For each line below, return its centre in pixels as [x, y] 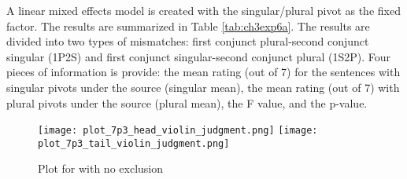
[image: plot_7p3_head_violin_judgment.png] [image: [178, 131]
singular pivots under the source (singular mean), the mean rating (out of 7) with [203, 87]
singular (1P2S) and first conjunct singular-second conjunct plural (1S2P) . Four [199, 56]
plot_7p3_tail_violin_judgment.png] [134, 143]
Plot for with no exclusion [100, 168]
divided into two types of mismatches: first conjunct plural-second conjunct [188, 41]
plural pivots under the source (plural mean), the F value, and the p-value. [187, 102]
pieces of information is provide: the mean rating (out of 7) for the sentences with [203, 72]
